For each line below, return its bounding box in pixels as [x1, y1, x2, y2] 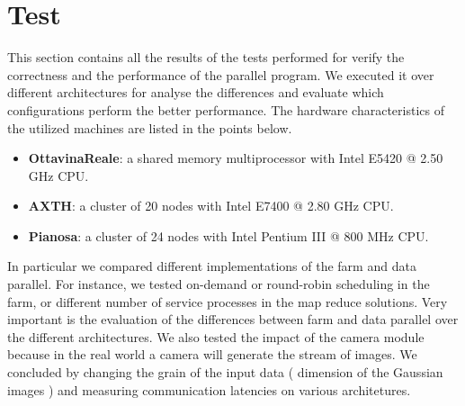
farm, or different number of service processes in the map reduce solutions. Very [7, 292, 448, 311]
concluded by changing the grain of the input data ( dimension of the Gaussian [7, 363, 443, 382]
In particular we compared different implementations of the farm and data [7, 257, 416, 275]
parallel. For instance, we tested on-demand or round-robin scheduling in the [7, 275, 430, 293]
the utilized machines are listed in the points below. [7, 118, 292, 137]
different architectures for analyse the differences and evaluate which [7, 83, 384, 102]
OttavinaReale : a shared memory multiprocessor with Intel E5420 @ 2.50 [28, 149, 443, 167]
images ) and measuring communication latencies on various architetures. [7, 380, 411, 399]
